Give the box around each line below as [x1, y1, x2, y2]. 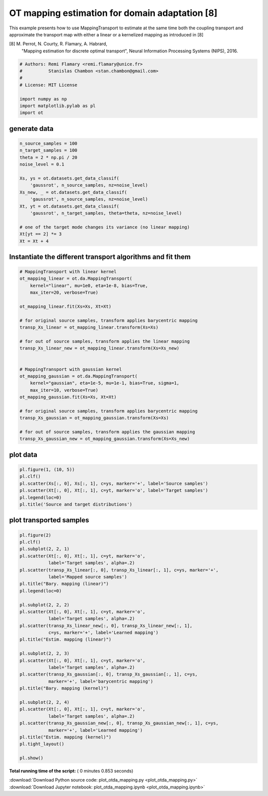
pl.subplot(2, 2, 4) [19, 699, 69, 705]
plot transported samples [9, 516, 89, 525]
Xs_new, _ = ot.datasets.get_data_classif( [19, 189, 128, 195]
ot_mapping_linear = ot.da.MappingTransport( [19, 276, 133, 281]
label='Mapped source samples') [48, 574, 128, 579]
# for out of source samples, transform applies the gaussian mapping [19, 429, 196, 435]
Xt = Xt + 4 [19, 238, 49, 244]
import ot [19, 110, 44, 115]
